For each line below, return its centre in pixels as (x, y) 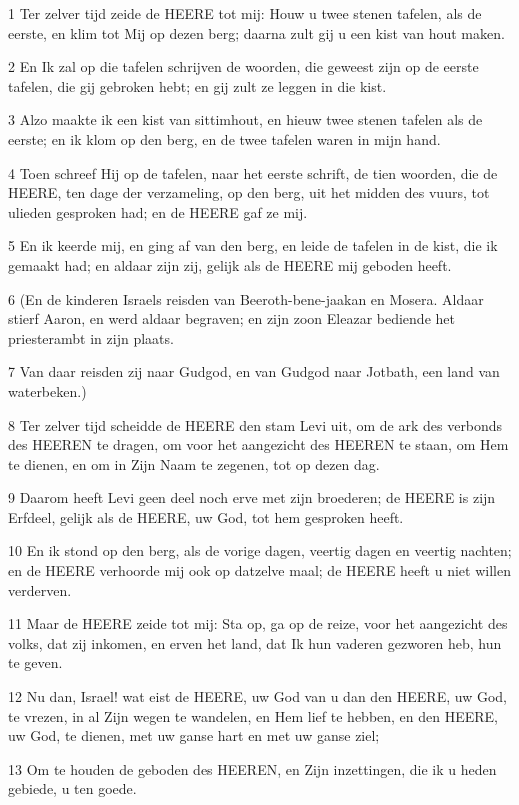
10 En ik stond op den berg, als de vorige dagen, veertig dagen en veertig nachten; (260, 550)
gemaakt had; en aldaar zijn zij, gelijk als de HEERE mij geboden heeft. (230, 264)
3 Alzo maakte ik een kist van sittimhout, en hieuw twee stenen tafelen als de (245, 119)
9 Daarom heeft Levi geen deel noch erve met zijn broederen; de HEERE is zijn (252, 497)
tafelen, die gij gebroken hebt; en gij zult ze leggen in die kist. (197, 85)
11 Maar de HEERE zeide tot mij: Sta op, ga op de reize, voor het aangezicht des (258, 623)
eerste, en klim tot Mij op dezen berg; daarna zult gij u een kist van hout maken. (256, 32)
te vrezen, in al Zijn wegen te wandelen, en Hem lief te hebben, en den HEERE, (253, 715)
